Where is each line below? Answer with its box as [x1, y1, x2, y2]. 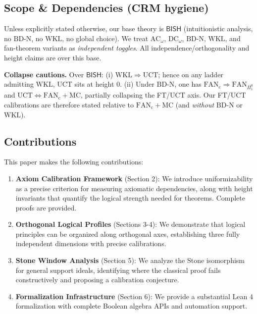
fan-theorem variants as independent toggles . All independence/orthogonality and [4, 43, 250, 53]
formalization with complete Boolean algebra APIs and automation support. [15, 301, 248, 311]
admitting [4, 79, 34, 89]
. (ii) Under [120, 79, 154, 89]
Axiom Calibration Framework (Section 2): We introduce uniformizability [15, 173, 253, 183]
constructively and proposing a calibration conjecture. [15, 274, 179, 285]
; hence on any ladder [158, 69, 223, 79]
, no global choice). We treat [62, 33, 149, 43]
